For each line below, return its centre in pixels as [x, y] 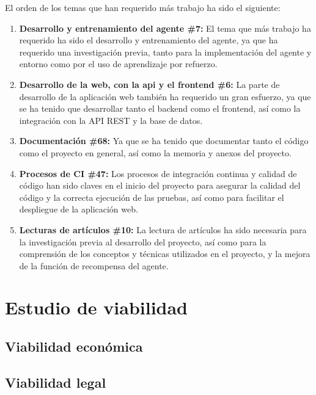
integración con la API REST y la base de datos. [111, 120]
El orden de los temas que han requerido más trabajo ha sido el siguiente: [143, 7]
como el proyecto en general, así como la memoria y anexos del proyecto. [155, 152]
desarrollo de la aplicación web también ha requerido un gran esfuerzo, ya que [165, 96]
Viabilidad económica [74, 346]
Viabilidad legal [56, 382]
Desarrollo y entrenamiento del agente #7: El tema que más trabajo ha [165, 28]
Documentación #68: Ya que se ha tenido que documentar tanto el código [164, 141]
